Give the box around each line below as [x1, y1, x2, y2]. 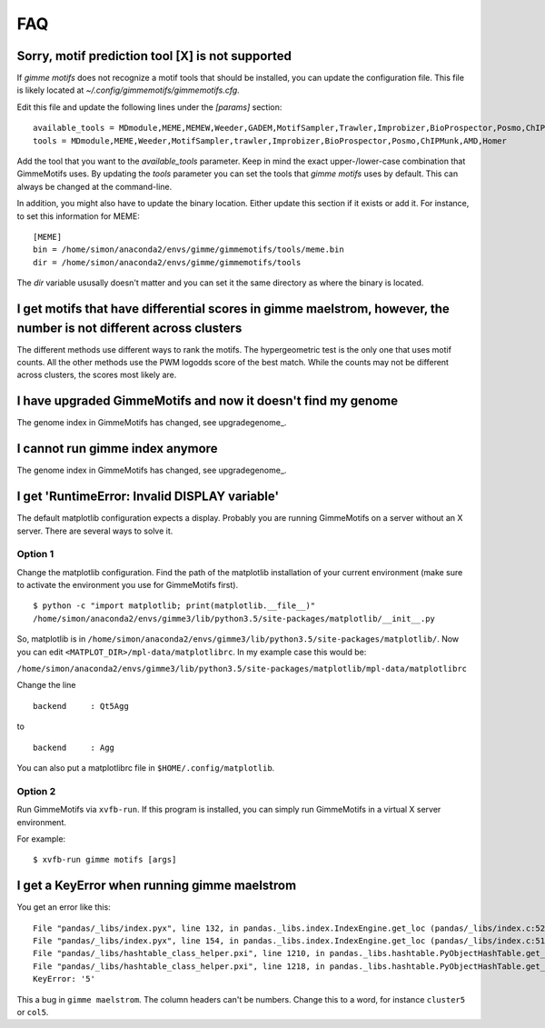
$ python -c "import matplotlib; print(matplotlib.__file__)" [33, 601, 316, 611]
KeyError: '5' [33, 973, 95, 984]
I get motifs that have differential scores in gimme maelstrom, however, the [16, 301, 450, 316]
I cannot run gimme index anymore [16, 441, 218, 456]
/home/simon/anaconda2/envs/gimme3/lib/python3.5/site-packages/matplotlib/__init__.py [33, 614, 436, 624]
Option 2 [16, 784, 56, 797]
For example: [16, 833, 66, 844]
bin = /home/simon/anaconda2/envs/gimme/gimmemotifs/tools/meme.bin [33, 245, 344, 255]
